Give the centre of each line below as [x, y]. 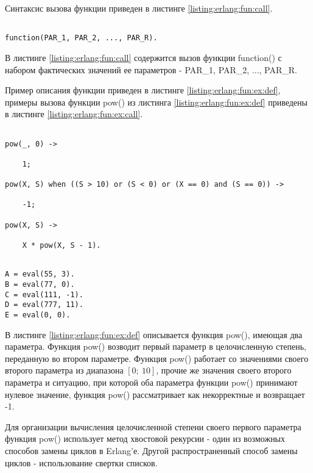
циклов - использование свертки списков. [81, 462]
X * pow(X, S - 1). [62, 246]
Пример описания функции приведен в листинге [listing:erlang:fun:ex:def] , [143, 90]
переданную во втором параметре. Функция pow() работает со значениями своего [157, 358]
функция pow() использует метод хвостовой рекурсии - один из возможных [145, 439]
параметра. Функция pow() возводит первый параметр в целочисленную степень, [156, 346]
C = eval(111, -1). [44, 294]
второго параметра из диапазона [64, 370]
